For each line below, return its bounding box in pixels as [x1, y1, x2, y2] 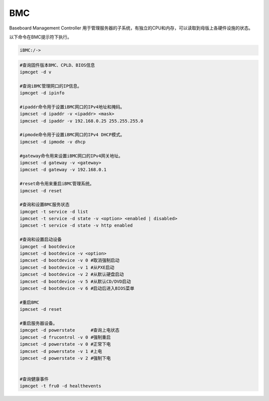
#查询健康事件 [19, 377, 49, 382]
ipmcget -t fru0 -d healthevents [19, 383, 102, 389]
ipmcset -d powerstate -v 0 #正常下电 [19, 342, 111, 347]
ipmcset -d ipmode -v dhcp [19, 139, 86, 145]
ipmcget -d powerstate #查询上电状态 [19, 327, 120, 333]
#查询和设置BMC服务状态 [19, 202, 70, 207]
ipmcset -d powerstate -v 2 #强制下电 [19, 355, 111, 361]
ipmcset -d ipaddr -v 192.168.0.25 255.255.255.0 [19, 118, 143, 124]
